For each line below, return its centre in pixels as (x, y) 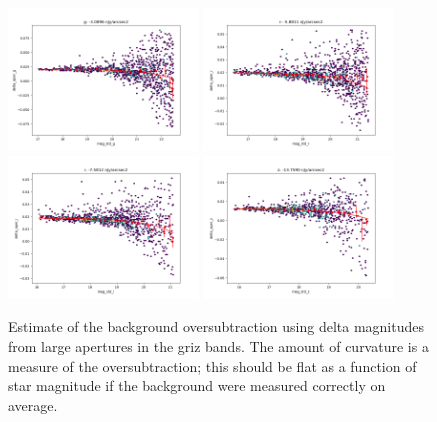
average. (33, 404)
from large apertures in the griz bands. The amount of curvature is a (218, 345)
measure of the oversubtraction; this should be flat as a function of (212, 365)
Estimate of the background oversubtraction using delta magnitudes (216, 326)
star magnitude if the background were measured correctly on (197, 385)
